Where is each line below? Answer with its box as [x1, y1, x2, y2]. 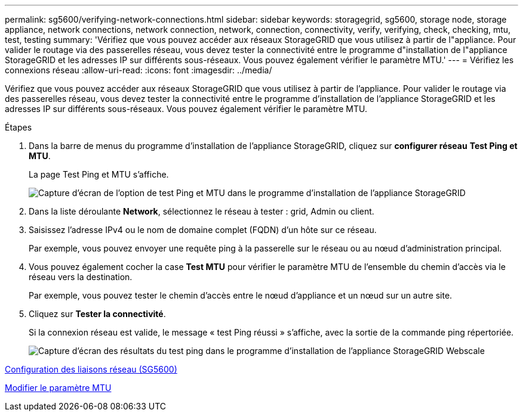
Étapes [5, 122, 32, 132]
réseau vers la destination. [29, 272, 133, 282]
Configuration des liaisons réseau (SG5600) [5, 364, 177, 374]
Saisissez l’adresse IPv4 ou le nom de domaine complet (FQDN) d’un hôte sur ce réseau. [29, 225, 377, 235]
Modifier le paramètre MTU [5, 383, 112, 393]
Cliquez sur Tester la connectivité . [29, 309, 166, 319]
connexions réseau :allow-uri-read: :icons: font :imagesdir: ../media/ [5, 65, 272, 75]
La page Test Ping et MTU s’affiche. [29, 169, 169, 179]
